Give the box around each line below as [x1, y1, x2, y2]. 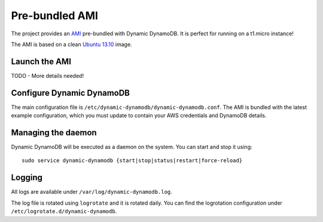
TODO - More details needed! [11, 72, 84, 79]
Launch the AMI [11, 56, 72, 66]
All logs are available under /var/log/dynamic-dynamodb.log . [11, 188, 173, 196]
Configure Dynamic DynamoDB [11, 87, 130, 98]
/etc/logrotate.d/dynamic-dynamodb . [11, 208, 117, 215]
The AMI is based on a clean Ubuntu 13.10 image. [11, 41, 132, 48]
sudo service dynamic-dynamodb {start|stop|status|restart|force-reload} [22, 157, 243, 164]
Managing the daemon [11, 127, 97, 138]
